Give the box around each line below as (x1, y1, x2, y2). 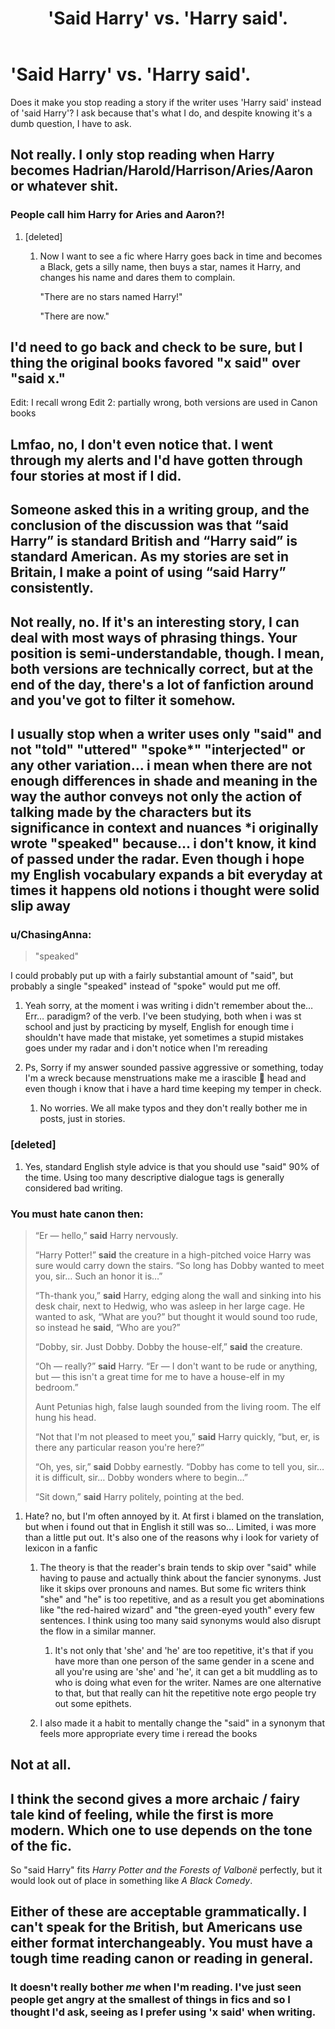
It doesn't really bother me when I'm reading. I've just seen (10, 1980, 302, 1994)
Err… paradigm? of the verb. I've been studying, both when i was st (24, 1010, 302, 1022)
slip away (10, 898, 71, 914)
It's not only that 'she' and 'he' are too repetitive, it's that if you (54, 1644, 314, 1656)
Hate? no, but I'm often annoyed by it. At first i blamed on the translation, (24, 1510, 325, 1522)
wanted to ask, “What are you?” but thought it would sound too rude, (34, 1310, 318, 1322)
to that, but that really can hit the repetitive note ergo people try (54, 1687, 317, 1699)
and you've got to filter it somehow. (10, 692, 237, 709)
